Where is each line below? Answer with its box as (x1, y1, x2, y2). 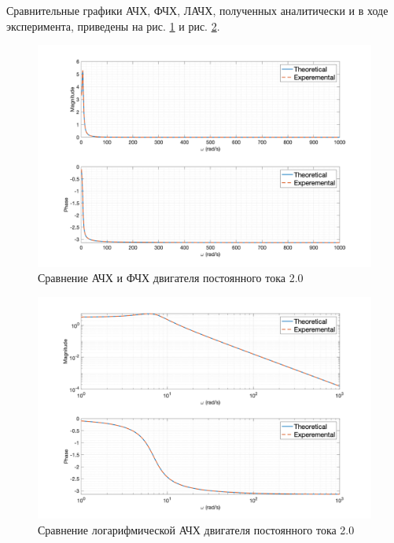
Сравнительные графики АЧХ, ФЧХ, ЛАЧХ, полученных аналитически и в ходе (6, 2, 388, 18)
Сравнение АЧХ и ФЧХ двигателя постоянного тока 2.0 (38, 270, 304, 286)
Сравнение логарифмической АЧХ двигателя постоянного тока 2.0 (38, 521, 355, 537)
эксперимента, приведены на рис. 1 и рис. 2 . (6, 17, 220, 34)
